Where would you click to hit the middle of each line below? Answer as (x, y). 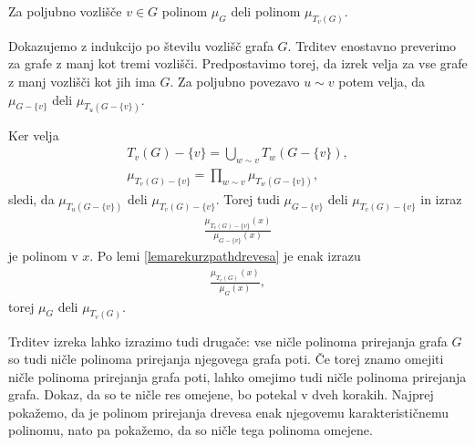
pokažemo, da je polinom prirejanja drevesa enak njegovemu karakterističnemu (228, 412)
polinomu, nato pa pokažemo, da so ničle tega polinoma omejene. (191, 430)
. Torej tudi (248, 198)
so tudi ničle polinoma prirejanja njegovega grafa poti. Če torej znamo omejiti (226, 359)
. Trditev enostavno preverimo (372, 45)
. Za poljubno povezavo (235, 82)
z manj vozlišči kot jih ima (82, 82)
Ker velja (34, 135)
